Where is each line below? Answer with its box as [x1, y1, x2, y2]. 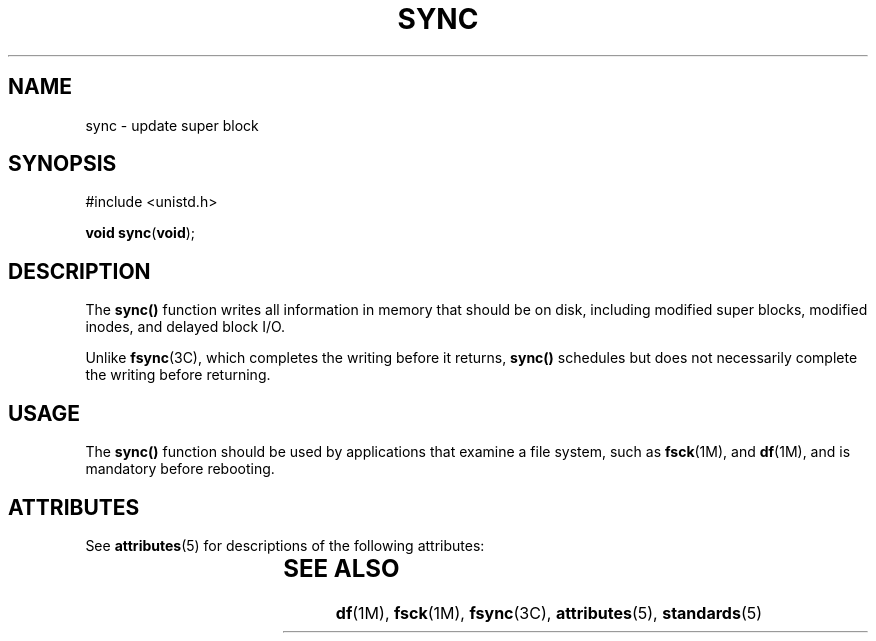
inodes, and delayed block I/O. [85, 318, 286, 336]
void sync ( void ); [85, 224, 196, 242]
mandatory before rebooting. [85, 460, 275, 478]
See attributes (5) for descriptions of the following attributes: [85, 536, 485, 554]
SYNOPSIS [8, 151, 117, 177]
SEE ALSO [283, 553, 400, 583]
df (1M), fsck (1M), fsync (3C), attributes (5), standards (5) [335, 602, 763, 623]
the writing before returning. [85, 366, 271, 384]
